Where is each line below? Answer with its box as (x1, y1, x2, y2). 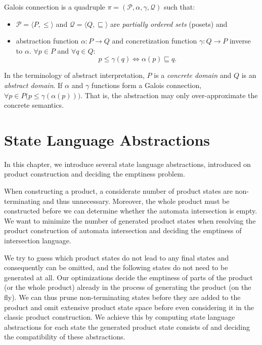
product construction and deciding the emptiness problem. (4, 168, 185, 179)
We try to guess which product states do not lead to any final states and (4, 252, 229, 263)
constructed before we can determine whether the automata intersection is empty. (4, 205, 257, 216)
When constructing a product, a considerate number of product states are (4, 186, 233, 196)
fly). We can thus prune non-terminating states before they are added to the (4, 292, 241, 302)
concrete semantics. (4, 100, 64, 110)
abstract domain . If (4, 79, 63, 90)
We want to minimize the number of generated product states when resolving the (4, 215, 256, 226)
